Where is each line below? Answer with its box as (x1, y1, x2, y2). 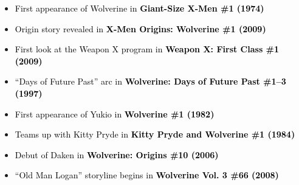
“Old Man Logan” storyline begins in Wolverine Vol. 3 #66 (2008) (15, 169, 279, 181)
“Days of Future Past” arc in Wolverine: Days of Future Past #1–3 (15, 75, 286, 88)
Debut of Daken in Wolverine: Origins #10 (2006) (15, 148, 219, 161)
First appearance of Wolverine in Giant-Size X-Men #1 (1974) (15, 2, 264, 14)
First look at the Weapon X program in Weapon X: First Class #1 (15, 43, 280, 55)
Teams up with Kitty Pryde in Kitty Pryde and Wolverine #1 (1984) (15, 128, 295, 141)
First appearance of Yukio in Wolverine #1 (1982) (15, 107, 215, 120)
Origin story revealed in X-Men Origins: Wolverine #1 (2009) (15, 22, 266, 35)
